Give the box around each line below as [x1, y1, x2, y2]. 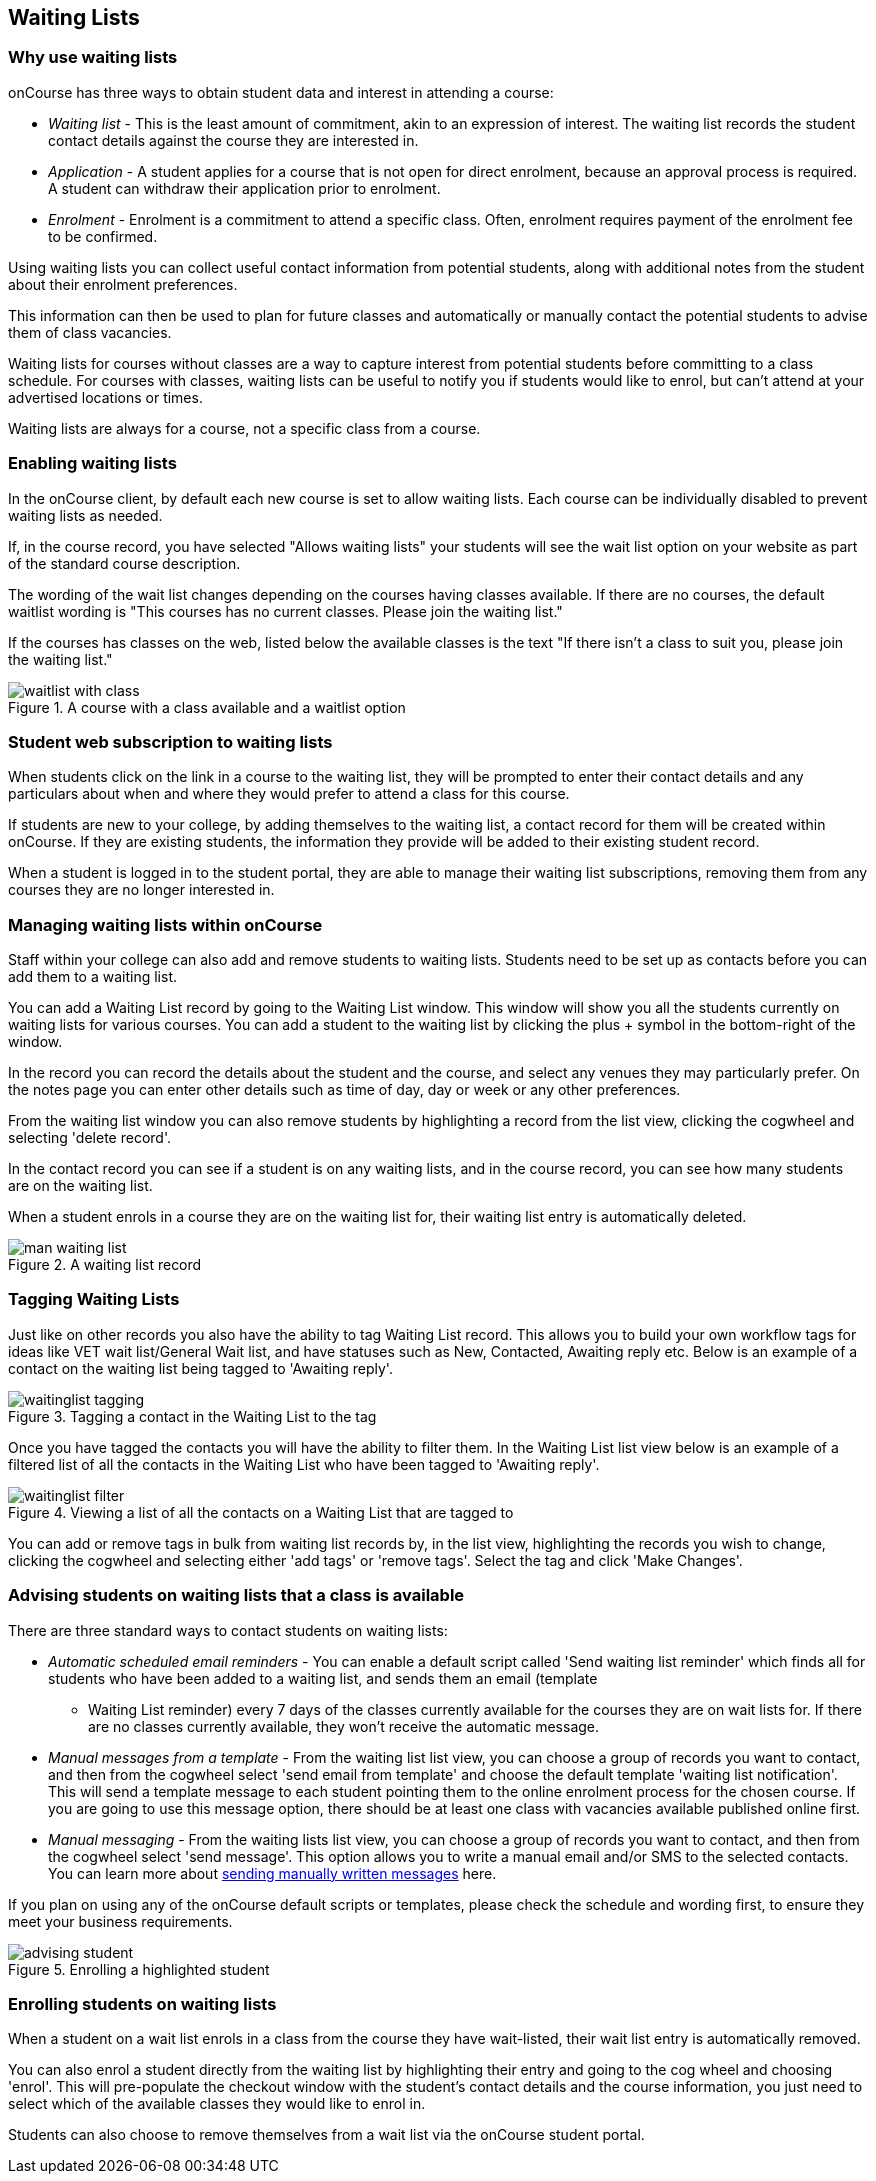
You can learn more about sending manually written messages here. [48, 1864, 497, 1882]
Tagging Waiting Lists [8, 1289, 180, 1310]
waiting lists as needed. [8, 506, 163, 524]
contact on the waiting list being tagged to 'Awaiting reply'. [8, 1359, 393, 1377]
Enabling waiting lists [8, 453, 177, 474]
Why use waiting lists [8, 47, 178, 68]
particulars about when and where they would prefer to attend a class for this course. [8, 785, 570, 803]
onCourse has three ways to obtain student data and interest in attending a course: [8, 83, 554, 101]
